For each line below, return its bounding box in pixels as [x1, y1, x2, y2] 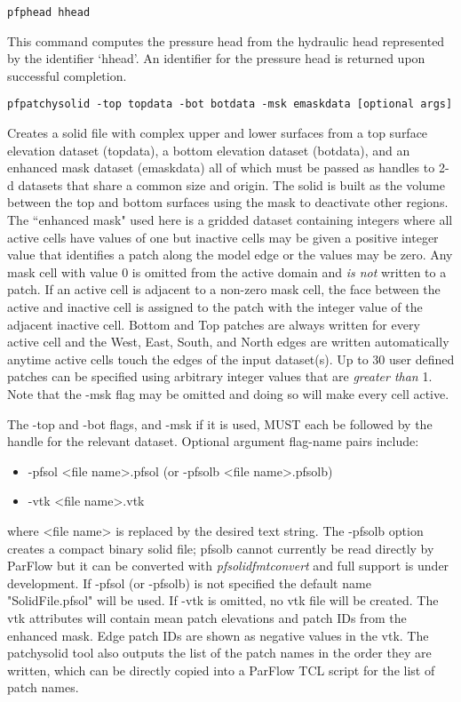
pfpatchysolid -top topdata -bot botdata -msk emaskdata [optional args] [7, 98, 453, 111]
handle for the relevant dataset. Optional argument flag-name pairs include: [7, 432, 419, 451]
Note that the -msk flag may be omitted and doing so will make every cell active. [7, 385, 449, 403]
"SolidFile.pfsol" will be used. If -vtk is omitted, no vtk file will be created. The [7, 591, 439, 610]
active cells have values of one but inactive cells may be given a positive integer [7, 227, 439, 246]
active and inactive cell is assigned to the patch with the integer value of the [7, 298, 423, 316]
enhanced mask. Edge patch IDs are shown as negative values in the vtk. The [7, 626, 429, 644]
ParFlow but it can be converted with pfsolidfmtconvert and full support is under [7, 556, 449, 575]
